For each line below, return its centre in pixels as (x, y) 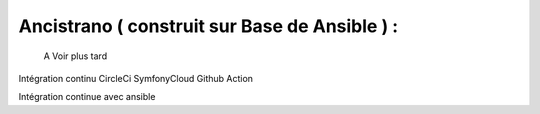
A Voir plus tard (75, 56)
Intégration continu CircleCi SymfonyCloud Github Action (136, 78)
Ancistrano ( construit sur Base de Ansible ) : (208, 26)
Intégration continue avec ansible (87, 97)
